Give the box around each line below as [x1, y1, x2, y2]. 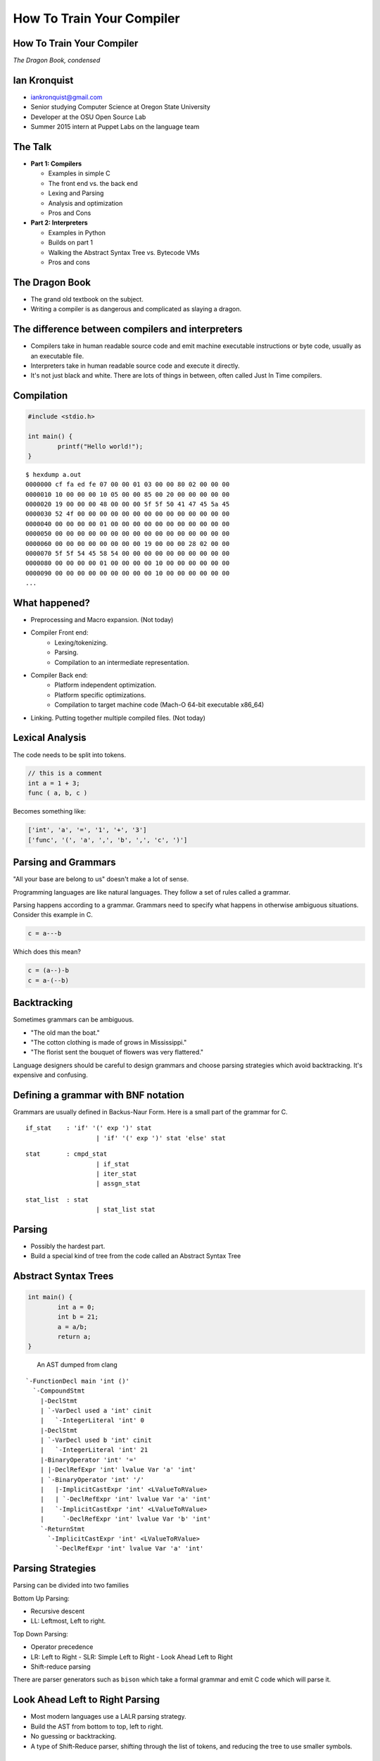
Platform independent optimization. [54, 680, 157, 690]
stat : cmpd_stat [25, 1150, 108, 1158]
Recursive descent [30, 1607, 85, 1616]
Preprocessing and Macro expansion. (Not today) [30, 616, 174, 624]
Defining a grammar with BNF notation [13, 1089, 184, 1101]
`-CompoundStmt [32, 1387, 85, 1395]
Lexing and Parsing [48, 189, 104, 197]
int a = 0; [57, 1303, 95, 1311]
